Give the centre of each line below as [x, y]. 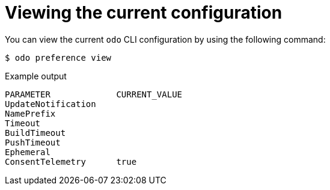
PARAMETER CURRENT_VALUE [94, 94]
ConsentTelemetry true [71, 161]
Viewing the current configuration [144, 13]
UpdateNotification [50, 104]
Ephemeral [28, 152]
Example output [36, 76]
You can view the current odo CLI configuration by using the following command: [165, 39]
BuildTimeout [35, 133]
